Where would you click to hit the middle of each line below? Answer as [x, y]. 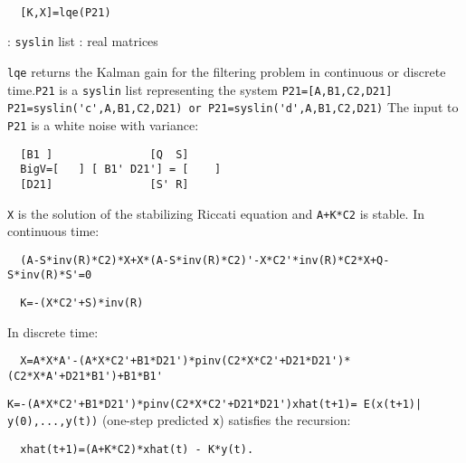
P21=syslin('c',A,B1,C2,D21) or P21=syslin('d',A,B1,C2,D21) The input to [233, 107]
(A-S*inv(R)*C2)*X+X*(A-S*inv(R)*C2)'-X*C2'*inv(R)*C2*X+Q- [205, 260]
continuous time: [53, 231]
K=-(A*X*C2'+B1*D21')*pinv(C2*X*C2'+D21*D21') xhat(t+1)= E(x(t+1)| [215, 404]
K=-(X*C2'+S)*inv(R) [82, 303]
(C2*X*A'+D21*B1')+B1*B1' [85, 376]
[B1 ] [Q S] [105, 154]
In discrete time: [53, 331]
